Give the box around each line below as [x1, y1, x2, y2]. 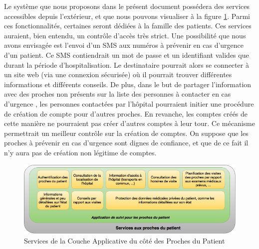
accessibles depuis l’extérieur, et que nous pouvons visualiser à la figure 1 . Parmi [4, 10, 250, 21]
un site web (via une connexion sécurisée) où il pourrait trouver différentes [4, 69, 232, 80]
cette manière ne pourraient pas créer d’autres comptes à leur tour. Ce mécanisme [4, 118, 255, 128]
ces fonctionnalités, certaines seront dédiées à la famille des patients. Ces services [4, 20, 252, 31]
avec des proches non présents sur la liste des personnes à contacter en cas [4, 89, 231, 99]
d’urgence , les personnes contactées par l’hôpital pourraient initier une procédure [4, 98, 254, 109]
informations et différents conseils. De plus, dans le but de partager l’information [4, 79, 252, 89]
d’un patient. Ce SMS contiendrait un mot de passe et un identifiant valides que [4, 49, 249, 60]
